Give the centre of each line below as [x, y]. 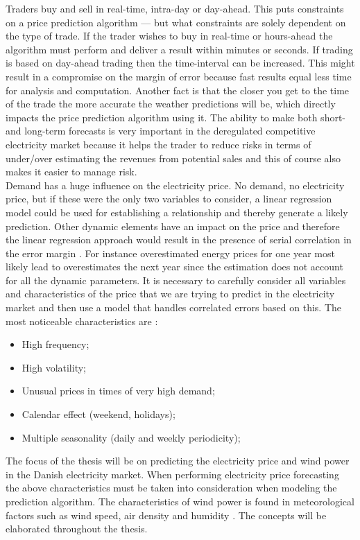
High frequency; [55, 344]
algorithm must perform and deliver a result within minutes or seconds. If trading [179, 49]
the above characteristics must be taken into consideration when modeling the [171, 488]
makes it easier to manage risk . [71, 172]
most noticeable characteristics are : [82, 321]
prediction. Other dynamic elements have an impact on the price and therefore [173, 226]
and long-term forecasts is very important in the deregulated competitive [161, 131]
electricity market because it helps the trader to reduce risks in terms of [158, 144]
